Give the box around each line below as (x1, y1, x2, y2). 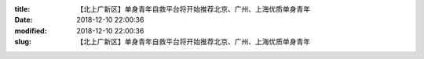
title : (14, 5, 31, 13)
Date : (14, 16, 33, 25)
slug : (14, 37, 31, 47)
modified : (14, 26, 47, 35)
